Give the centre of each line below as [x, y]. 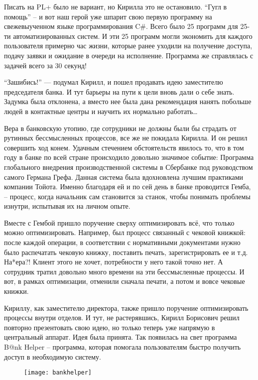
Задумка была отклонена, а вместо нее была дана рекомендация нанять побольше [128, 101]
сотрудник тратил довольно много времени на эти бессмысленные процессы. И [124, 271]
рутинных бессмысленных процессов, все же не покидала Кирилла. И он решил [126, 138]
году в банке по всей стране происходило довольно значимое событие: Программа [129, 157]
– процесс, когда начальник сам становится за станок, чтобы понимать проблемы [127, 196]
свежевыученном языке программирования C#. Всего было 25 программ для [121, 26]
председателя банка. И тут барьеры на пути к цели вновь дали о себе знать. [119, 91]
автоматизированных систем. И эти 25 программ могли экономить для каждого [133, 36]
